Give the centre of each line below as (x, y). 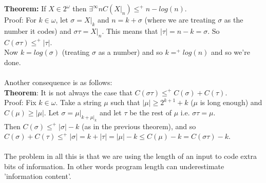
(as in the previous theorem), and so (139, 126)
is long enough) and (231, 102)
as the (234, 19)
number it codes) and (38, 30)
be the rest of (150, 112)
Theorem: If (25, 8)
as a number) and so (130, 52)
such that (125, 102)
